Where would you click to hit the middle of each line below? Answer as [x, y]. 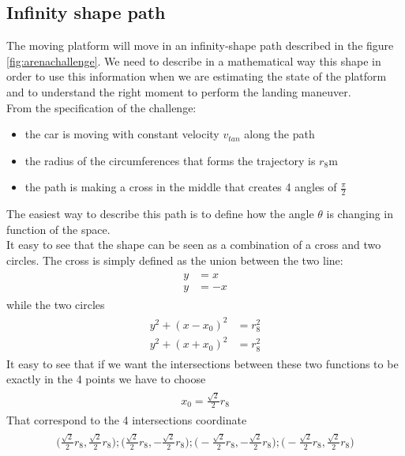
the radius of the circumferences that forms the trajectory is [170, 160]
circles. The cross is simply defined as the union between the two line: [175, 260]
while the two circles [56, 304]
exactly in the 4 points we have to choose [106, 379]
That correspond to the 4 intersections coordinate [127, 420]
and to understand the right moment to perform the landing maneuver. [179, 91]
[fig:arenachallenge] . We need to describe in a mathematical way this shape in [194, 60]
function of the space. [58, 229]
